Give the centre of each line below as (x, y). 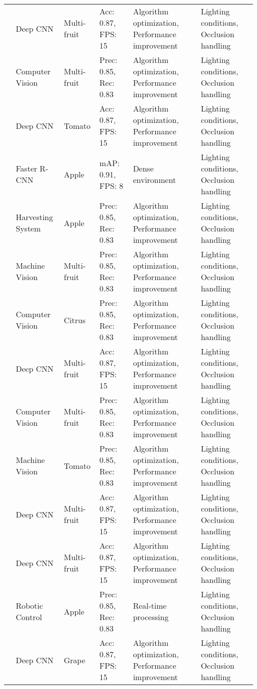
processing (151, 617)
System (28, 228)
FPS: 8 (111, 185)
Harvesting (35, 217)
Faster (27, 168)
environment (154, 180)
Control (29, 617)
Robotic (29, 605)
